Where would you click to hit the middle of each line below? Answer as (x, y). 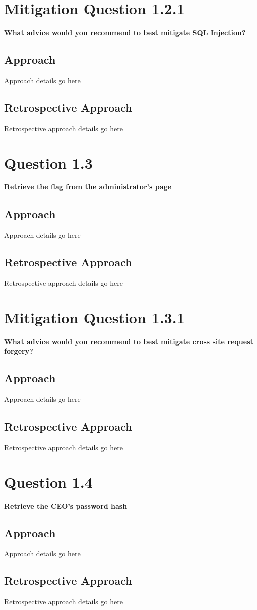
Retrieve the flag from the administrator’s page (88, 187)
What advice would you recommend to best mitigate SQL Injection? (125, 32)
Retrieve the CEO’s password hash (66, 505)
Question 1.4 (48, 481)
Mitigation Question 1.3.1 (94, 317)
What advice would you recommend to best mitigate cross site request (129, 341)
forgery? (19, 351)
